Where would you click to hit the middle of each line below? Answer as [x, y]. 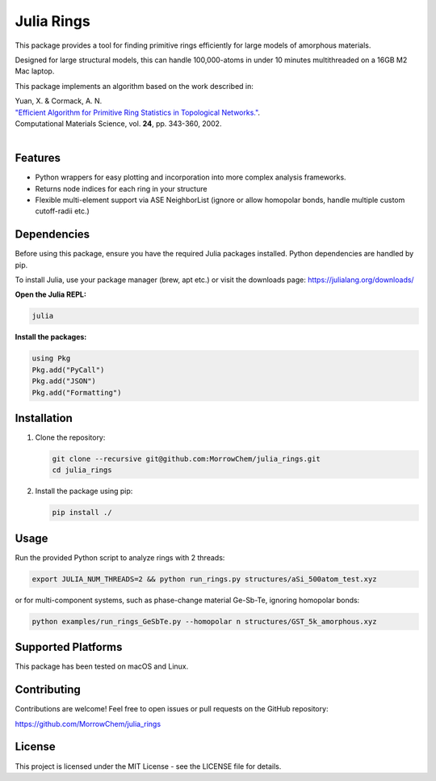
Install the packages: [51, 337]
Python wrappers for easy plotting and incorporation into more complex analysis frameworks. [191, 177]
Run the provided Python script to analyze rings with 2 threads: [120, 557]
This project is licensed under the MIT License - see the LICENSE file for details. [148, 766]
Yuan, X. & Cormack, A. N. [59, 101]
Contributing [48, 690]
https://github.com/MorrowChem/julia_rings [88, 724]
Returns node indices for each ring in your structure [121, 188]
